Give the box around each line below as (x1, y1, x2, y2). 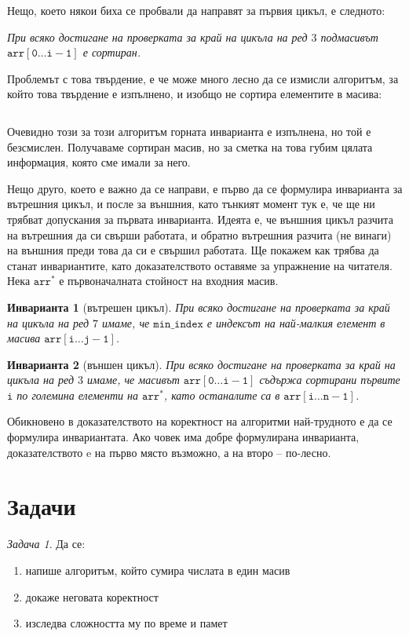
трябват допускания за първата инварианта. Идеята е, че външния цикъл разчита (7, 210, 393, 227)
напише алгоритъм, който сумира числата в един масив (25, 561, 290, 578)
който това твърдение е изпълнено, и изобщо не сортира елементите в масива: (7, 86, 382, 102)
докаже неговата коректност (25, 588, 159, 605)
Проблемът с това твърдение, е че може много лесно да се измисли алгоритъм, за (7, 70, 399, 86)
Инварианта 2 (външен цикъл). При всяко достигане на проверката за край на (7, 356, 396, 372)
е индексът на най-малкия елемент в (206, 314, 385, 331)
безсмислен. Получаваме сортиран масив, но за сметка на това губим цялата (7, 138, 373, 155)
